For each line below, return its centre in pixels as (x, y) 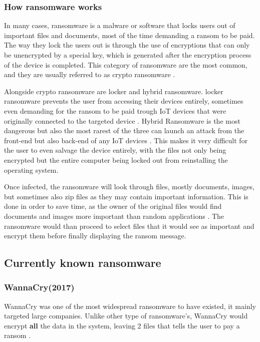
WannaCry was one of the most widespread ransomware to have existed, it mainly (130, 306)
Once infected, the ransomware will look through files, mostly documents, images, (129, 187)
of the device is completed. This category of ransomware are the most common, (126, 64)
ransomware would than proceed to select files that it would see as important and (129, 226)
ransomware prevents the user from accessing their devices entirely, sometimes (124, 101)
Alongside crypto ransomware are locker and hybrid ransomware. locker (114, 91)
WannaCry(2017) (39, 287)
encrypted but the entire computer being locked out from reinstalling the (116, 159)
